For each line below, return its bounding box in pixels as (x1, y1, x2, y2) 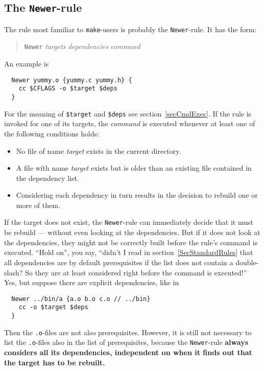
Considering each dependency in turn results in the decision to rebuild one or (16, 190, 258, 200)
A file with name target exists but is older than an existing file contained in (16, 163, 252, 173)
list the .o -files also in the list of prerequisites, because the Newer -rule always (4, 337, 248, 347)
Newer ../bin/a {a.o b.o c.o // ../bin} (11, 295, 151, 303)
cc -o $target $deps (18, 304, 88, 311)
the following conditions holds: (4, 128, 100, 138)
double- (235, 257, 259, 267)
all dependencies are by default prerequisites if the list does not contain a (4, 257, 233, 267)
